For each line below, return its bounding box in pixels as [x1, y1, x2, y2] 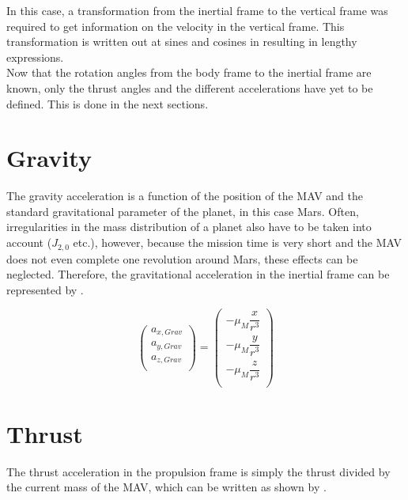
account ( [6, 234, 52, 251]
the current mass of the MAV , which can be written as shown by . [6, 479, 327, 495]
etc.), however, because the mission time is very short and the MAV [73, 234, 402, 251]
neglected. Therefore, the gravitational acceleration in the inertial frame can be [6, 266, 390, 282]
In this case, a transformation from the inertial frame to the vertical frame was [6, 2, 388, 18]
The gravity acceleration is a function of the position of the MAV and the [6, 187, 363, 204]
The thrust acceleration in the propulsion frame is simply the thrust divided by [6, 463, 391, 479]
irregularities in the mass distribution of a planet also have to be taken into [6, 218, 372, 235]
